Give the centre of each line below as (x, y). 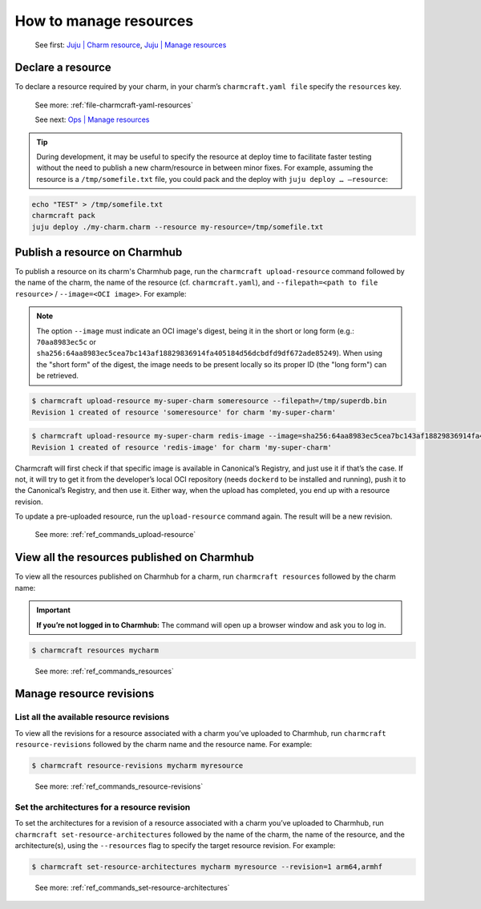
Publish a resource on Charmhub (99, 252)
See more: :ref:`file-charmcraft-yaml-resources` (114, 105)
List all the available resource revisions (92, 717)
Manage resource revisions (85, 694)
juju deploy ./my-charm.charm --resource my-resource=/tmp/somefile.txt (178, 227)
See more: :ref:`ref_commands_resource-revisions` (119, 786)
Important (54, 610)
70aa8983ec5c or (66, 342)
